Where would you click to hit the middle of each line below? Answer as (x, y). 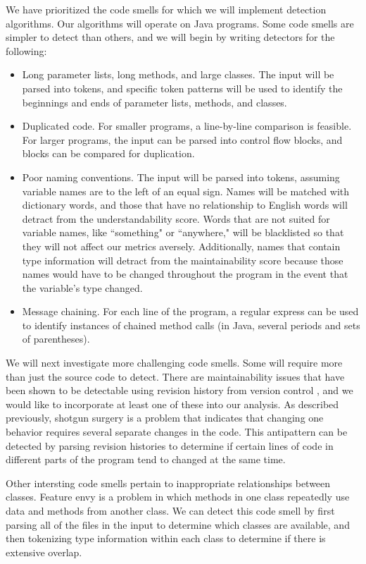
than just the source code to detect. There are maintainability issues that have (175, 376)
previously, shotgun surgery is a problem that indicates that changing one (165, 418)
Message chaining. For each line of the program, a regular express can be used (190, 311)
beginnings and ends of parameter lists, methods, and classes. (154, 102)
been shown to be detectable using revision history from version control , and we (179, 390)
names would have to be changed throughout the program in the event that (185, 274)
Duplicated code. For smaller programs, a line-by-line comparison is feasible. (187, 126)
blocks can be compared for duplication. (108, 153)
